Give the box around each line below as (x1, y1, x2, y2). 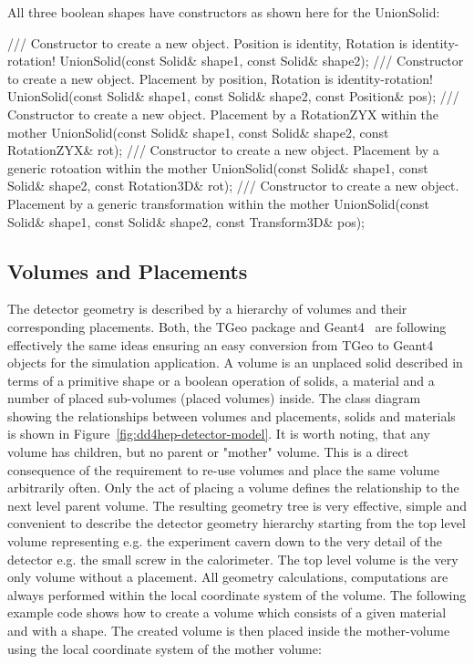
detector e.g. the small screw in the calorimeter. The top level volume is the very (7, 549, 459, 568)
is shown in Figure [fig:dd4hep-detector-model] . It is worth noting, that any (7, 424, 430, 443)
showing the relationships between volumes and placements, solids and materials (7, 406, 456, 425)
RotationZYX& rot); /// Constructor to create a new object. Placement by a (7, 140, 439, 160)
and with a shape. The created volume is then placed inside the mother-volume (7, 621, 450, 640)
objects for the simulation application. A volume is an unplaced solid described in (7, 353, 463, 372)
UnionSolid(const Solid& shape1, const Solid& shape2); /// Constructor (59, 51, 464, 70)
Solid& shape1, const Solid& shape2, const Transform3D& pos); (7, 212, 365, 231)
